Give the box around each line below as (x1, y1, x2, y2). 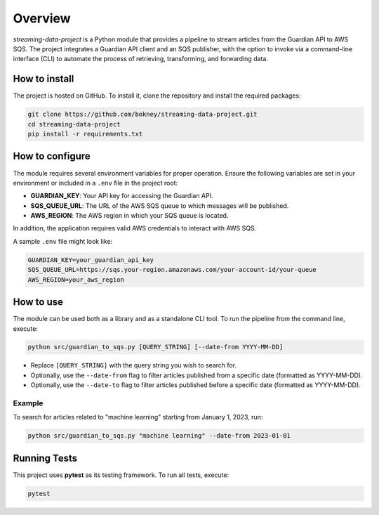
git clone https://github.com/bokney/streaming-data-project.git (27, 110, 258, 119)
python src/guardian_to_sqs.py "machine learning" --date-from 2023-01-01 (27, 432, 291, 440)
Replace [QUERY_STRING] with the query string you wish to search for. (30, 361, 237, 370)
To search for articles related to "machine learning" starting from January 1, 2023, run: (13, 413, 263, 422)
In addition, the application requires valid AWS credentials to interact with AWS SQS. (13, 224, 257, 233)
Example (13, 398, 44, 408)
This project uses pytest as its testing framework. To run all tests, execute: (13, 471, 230, 479)
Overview (13, 11, 71, 26)
